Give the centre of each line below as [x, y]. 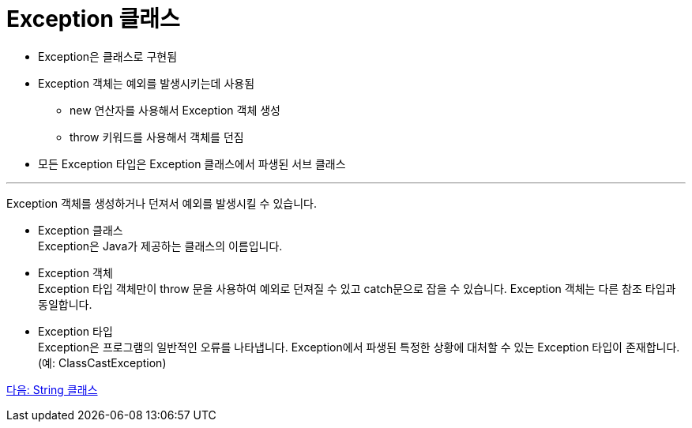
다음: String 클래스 [52, 389]
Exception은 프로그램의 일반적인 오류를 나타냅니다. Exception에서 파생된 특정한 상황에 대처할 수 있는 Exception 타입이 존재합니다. [359, 347]
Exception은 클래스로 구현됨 [108, 56]
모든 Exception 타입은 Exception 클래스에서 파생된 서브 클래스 [192, 163]
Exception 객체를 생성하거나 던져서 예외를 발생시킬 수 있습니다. [162, 203]
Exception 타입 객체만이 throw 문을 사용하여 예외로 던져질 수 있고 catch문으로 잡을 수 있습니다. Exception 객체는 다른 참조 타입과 [357, 288]
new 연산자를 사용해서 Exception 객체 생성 [175, 110]
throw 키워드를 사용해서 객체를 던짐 [157, 137]
